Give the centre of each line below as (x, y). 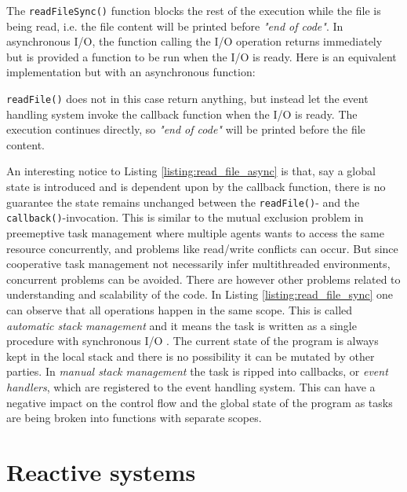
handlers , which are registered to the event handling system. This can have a (191, 386)
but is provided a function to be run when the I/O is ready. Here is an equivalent (202, 56)
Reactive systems (101, 471)
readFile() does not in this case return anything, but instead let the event (187, 99)
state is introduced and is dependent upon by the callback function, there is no (196, 187)
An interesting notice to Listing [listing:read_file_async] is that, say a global (191, 171)
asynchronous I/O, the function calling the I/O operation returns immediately (194, 41)
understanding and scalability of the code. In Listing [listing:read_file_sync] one (200, 294)
